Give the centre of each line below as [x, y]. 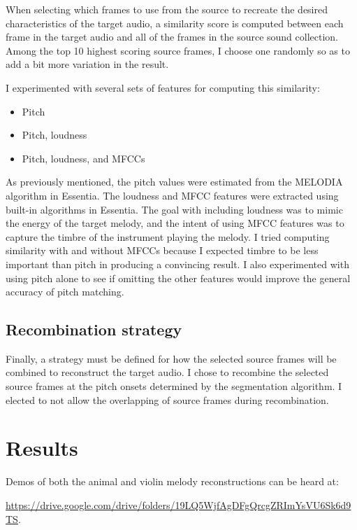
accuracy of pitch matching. [65, 292]
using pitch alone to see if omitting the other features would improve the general [178, 278]
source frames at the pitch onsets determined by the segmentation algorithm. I [174, 386]
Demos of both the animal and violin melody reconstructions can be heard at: [172, 481]
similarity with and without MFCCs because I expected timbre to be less [162, 250]
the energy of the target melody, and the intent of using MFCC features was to [175, 223]
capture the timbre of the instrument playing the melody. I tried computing [168, 236]
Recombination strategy [94, 329]
